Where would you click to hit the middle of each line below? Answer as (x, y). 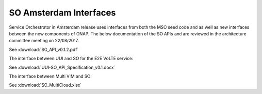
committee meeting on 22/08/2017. (44, 41)
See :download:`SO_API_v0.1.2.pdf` (44, 49)
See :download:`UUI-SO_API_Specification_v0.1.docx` (62, 67)
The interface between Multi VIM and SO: (50, 76)
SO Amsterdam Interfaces (62, 13)
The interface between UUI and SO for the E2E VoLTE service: (71, 59)
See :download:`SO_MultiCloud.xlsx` (45, 85)
